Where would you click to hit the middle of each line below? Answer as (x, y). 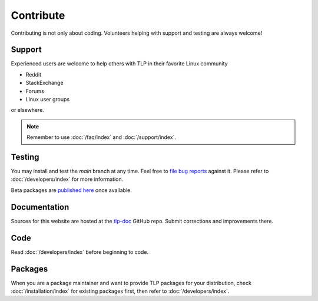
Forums (35, 91)
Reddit (34, 74)
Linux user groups (48, 100)
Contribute (38, 15)
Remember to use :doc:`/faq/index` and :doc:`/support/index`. (102, 137)
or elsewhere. (27, 110)
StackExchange (45, 83)
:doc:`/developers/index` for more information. (67, 179)
